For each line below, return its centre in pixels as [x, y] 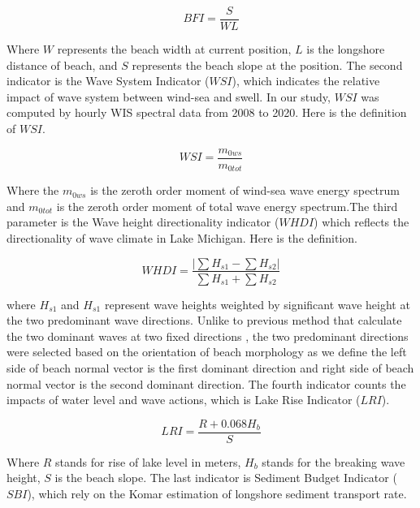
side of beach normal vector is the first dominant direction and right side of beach [210, 367]
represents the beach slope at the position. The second [267, 65]
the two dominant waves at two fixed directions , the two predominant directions [208, 336]
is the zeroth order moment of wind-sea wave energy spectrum [245, 190]
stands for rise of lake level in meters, [148, 461]
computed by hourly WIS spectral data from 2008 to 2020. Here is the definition [207, 112]
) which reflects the [362, 222]
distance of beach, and [62, 65]
